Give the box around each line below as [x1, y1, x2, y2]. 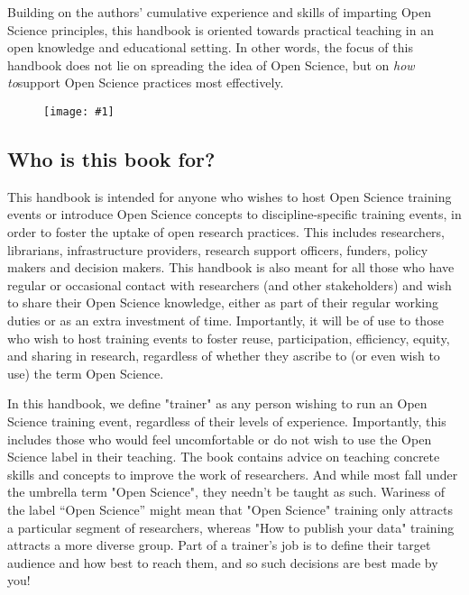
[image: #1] [43, 105, 115, 118]
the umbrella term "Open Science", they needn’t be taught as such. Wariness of [7, 482, 445, 501]
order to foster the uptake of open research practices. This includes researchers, [7, 223, 446, 242]
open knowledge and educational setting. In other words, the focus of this [7, 38, 413, 57]
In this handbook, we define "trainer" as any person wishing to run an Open [7, 394, 428, 413]
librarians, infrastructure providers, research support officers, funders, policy [7, 240, 428, 259]
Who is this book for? [7, 145, 216, 173]
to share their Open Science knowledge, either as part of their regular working [7, 293, 439, 312]
